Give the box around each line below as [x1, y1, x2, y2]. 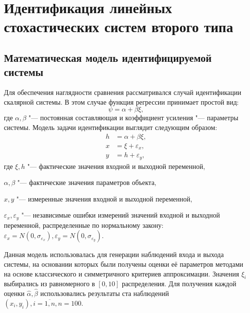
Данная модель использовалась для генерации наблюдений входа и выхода [4, 249, 224, 259]
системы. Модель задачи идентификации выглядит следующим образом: [4, 122, 217, 132]
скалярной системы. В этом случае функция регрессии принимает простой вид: [4, 96, 239, 107]
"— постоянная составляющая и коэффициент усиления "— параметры [28, 112, 238, 123]
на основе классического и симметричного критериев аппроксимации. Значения [4, 268, 239, 278]
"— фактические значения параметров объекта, [17, 177, 157, 187]
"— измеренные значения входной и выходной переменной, [16, 193, 192, 203]
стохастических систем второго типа [4, 17, 233, 37]
